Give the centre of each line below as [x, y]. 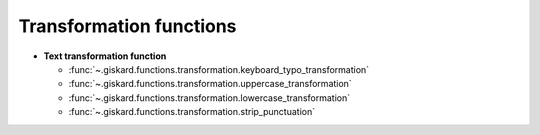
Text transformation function [105, 56]
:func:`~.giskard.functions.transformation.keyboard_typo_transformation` [219, 69]
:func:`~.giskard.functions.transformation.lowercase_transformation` [209, 97]
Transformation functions [127, 26]
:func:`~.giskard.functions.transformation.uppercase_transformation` [210, 84]
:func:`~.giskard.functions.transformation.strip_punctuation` [191, 112]
